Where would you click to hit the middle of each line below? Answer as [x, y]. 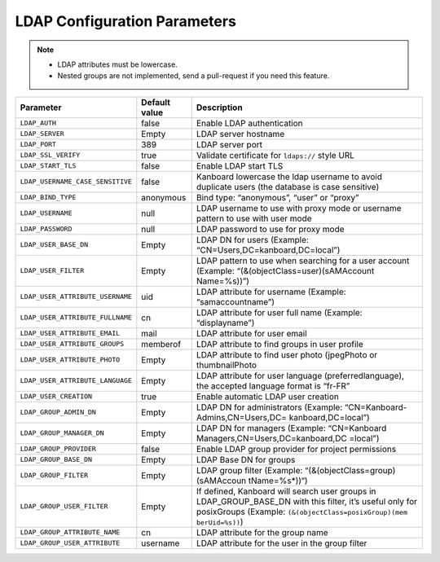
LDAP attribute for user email [251, 333]
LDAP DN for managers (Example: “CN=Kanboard [291, 428]
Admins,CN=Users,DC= [242, 417]
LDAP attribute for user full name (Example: [279, 312]
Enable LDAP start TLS [240, 165]
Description [220, 108]
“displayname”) [225, 323]
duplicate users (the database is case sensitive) [288, 187]
